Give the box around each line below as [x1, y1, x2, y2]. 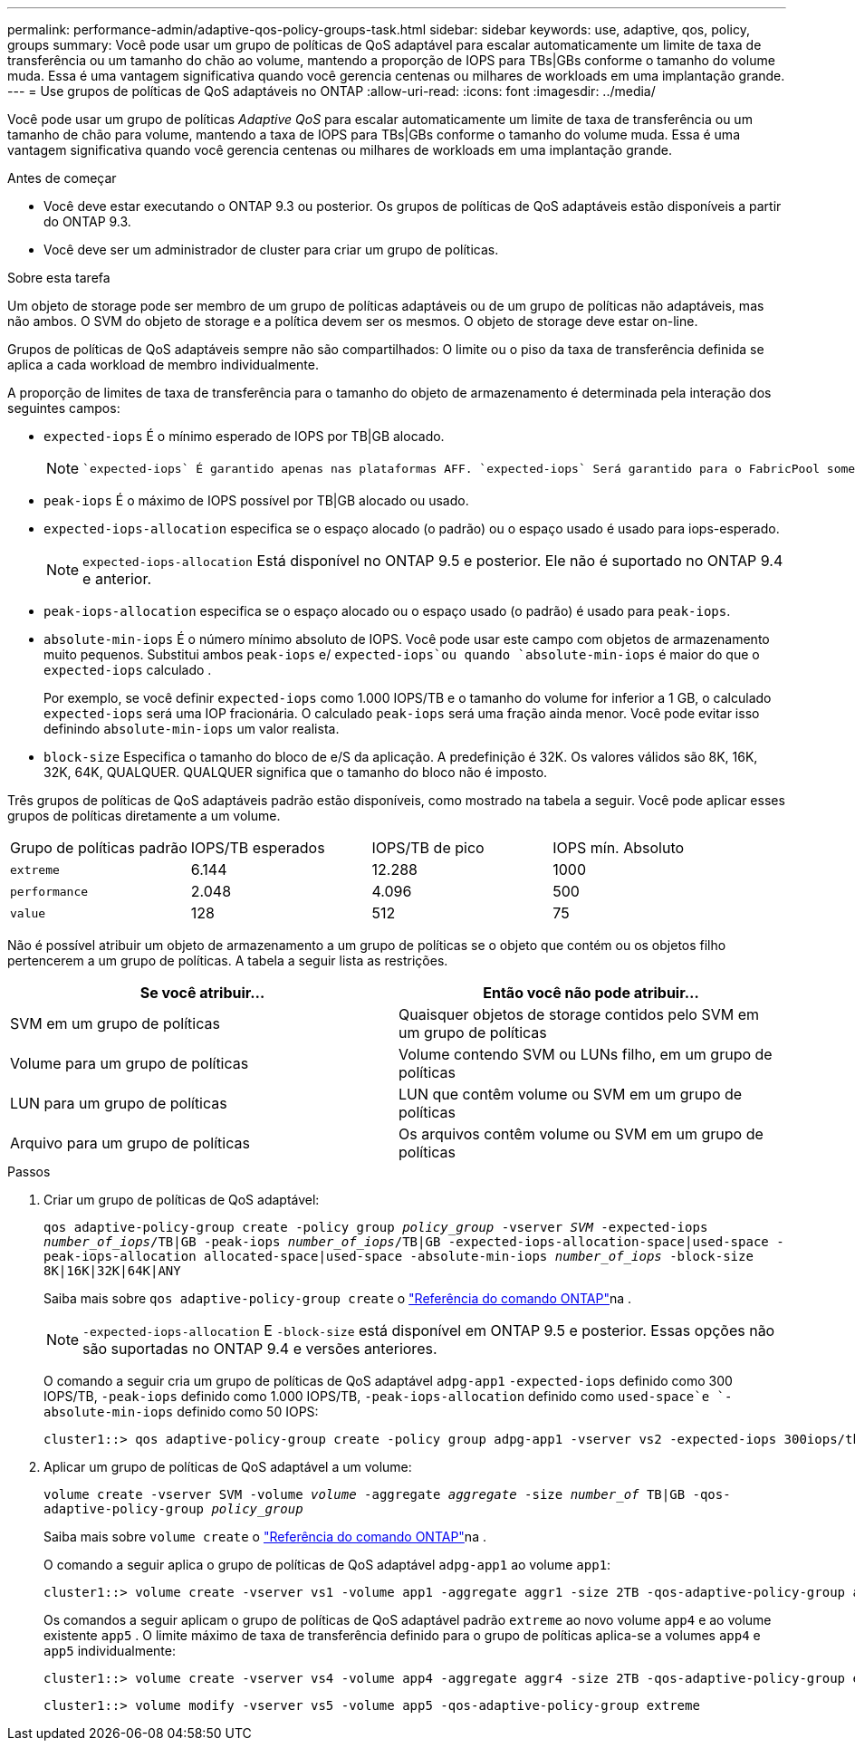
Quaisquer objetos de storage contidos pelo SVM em [399, 1005, 760, 1023]
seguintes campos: [7, 400, 120, 416]
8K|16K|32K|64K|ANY [43, 1263, 181, 1278]
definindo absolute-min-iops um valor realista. [43, 721, 340, 736]
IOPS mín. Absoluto [552, 839, 685, 857]
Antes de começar [7, 170, 117, 186]
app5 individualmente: [43, 1643, 176, 1658]
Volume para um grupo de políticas [10, 1054, 249, 1072]
